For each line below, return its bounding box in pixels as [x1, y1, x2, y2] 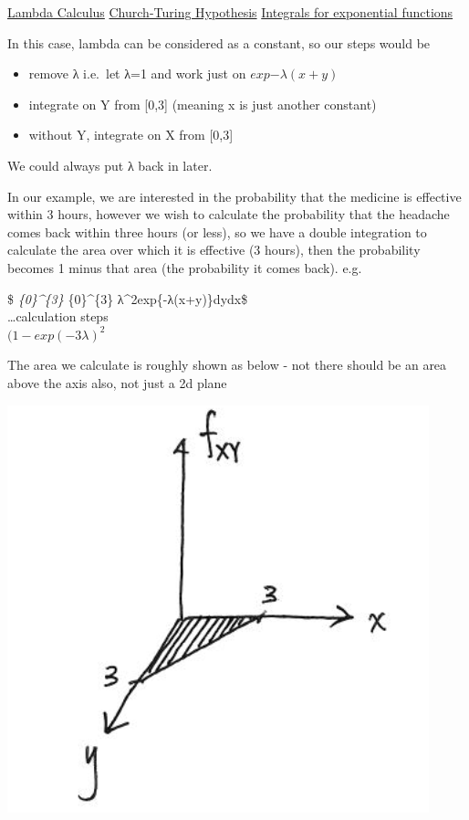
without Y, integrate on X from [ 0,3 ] [28, 125, 234, 144]
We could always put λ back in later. [7, 155, 213, 174]
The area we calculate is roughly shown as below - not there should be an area [7, 355, 447, 374]
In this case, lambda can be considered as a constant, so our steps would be [7, 33, 431, 52]
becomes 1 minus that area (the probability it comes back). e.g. [7, 258, 362, 277]
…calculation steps [7, 307, 109, 326]
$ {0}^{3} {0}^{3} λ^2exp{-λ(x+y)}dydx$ [7, 289, 248, 308]
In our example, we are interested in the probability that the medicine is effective [7, 186, 462, 205]
